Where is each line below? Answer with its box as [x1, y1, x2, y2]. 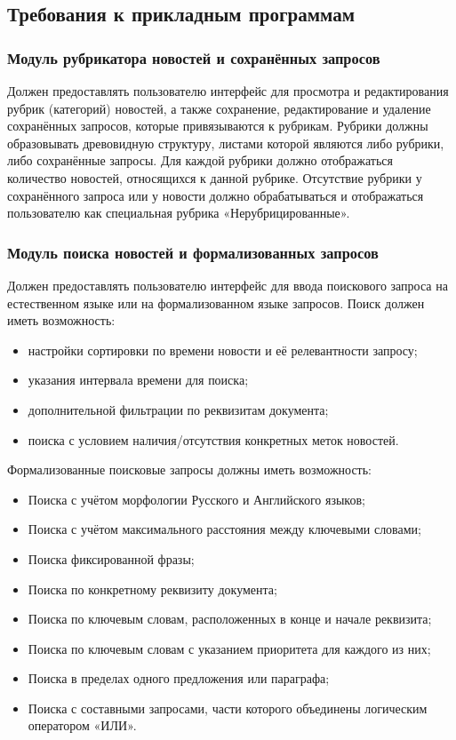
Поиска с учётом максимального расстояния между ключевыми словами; [28, 520, 422, 538]
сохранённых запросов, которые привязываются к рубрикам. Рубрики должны [7, 116, 428, 135]
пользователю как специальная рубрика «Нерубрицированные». [7, 203, 350, 222]
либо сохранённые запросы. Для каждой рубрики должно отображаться [7, 151, 394, 170]
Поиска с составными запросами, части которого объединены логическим [28, 698, 428, 717]
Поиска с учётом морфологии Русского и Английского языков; [28, 489, 365, 508]
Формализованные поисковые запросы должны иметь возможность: [7, 460, 372, 479]
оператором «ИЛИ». [28, 716, 137, 735]
